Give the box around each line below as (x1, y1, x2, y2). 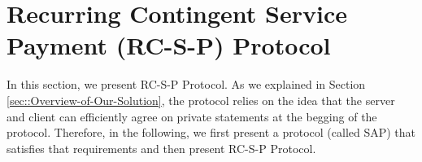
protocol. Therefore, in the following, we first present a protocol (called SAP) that (7, 124, 416, 141)
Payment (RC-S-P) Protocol (7, 28, 331, 62)
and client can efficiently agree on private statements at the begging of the (7, 107, 377, 125)
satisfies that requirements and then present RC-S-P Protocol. (7, 139, 316, 156)
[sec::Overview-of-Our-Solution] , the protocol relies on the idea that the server (7, 91, 395, 108)
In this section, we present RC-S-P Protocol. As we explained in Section (7, 76, 366, 93)
